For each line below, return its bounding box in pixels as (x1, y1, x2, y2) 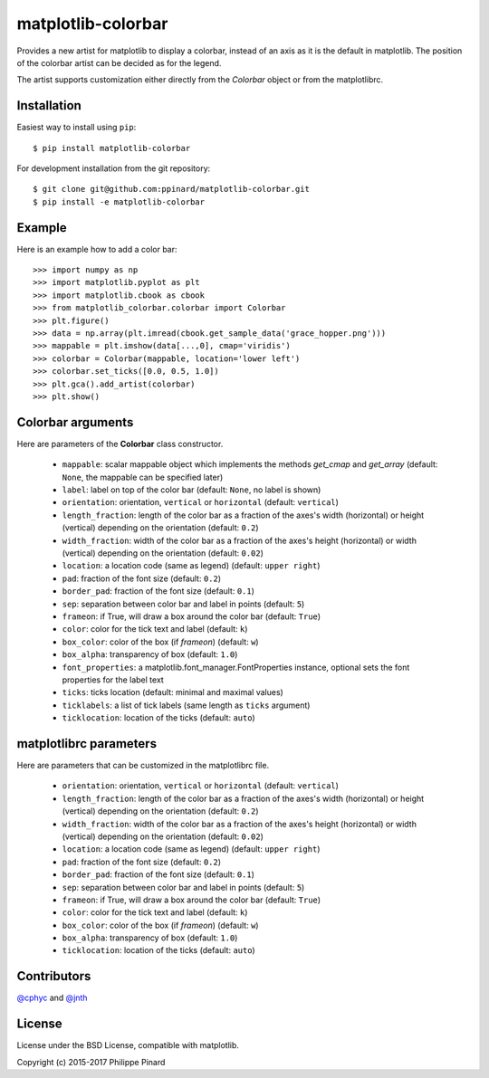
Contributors (16, 968, 91, 984)
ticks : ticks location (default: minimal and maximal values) (62, 687, 284, 698)
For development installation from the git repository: (16, 163, 211, 174)
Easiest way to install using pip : (16, 122, 137, 133)
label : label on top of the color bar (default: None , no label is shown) (62, 484, 321, 495)
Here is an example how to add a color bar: (16, 243, 177, 254)
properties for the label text (62, 674, 165, 685)
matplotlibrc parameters (16, 736, 158, 751)
